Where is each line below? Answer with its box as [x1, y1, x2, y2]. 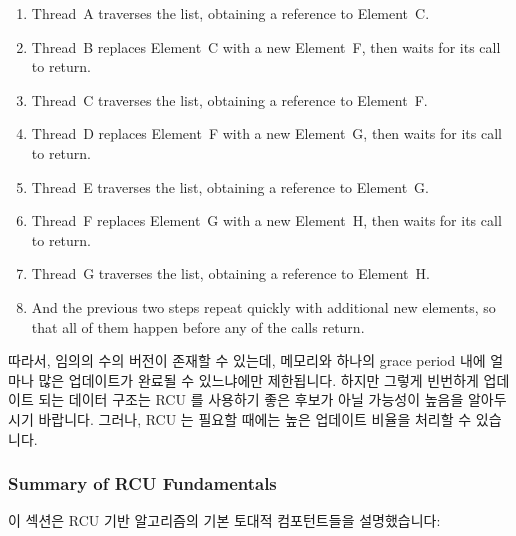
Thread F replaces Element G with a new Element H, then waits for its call [31, 210, 502, 231]
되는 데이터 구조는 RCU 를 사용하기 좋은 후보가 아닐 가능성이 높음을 [38, 389, 464, 410]
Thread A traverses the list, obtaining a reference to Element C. [31, 3, 430, 23]
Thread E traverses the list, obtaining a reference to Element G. [31, 176, 429, 197]
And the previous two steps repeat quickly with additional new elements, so [31, 296, 496, 317]
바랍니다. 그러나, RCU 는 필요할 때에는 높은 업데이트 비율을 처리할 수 [38, 408, 472, 429]
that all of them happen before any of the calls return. [31, 316, 365, 337]
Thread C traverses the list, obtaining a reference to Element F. [31, 89, 428, 110]
